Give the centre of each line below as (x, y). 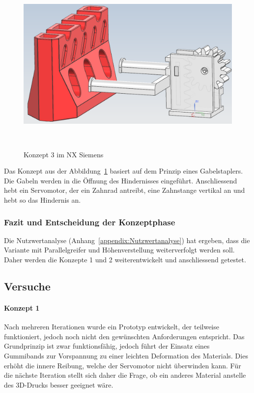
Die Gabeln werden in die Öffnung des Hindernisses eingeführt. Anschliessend (121, 180)
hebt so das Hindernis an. (42, 200)
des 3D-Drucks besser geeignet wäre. (59, 384)
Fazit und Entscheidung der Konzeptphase (90, 222)
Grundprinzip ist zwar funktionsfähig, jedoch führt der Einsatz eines (107, 346)
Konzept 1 (22, 308)
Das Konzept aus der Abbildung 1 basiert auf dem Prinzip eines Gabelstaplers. (124, 171)
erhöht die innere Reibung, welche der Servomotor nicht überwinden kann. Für (123, 365)
